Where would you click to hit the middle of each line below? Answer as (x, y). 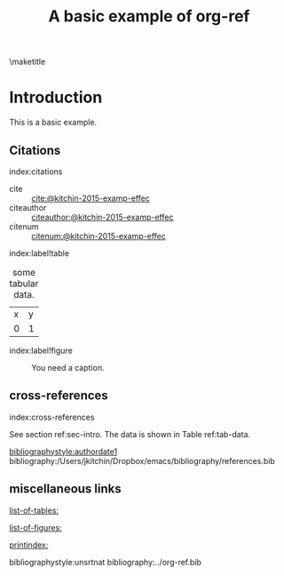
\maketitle (28, 62)
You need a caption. (68, 367)
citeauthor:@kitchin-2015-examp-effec (103, 217)
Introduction (56, 97)
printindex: (29, 545)
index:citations (36, 172)
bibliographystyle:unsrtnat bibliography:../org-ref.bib (106, 562)
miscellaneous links (65, 489)
